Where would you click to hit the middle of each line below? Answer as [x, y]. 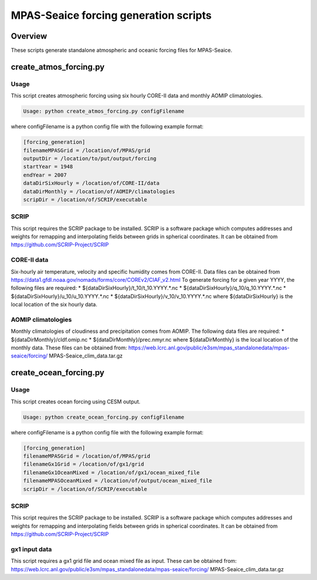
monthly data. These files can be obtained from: [69, 348]
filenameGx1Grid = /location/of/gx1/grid [84, 464]
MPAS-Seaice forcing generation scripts [111, 15]
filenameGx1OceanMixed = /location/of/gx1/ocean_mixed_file [112, 472]
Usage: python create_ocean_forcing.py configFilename [104, 417]
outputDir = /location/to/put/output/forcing [90, 158]
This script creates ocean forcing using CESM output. [76, 402]
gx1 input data [31, 549]
